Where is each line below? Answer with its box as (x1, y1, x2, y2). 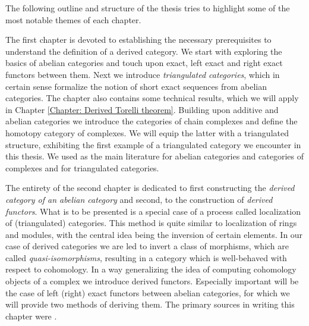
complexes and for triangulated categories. (5, 161, 159, 174)
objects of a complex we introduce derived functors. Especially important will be (5, 275, 299, 287)
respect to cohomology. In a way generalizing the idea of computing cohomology (5, 263, 297, 275)
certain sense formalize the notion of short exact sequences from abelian (5, 80, 267, 92)
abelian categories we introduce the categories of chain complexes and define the (5, 115, 298, 127)
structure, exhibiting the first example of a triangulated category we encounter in (5, 138, 301, 151)
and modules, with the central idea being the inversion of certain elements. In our (5, 228, 303, 240)
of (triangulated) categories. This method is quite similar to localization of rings (5, 217, 297, 229)
